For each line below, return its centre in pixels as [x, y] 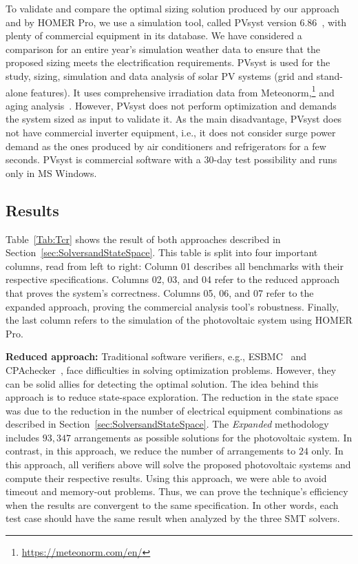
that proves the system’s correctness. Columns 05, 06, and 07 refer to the [160, 292]
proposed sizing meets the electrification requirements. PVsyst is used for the [168, 62]
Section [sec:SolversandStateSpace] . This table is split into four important [162, 252]
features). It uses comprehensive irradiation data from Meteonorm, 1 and [182, 91]
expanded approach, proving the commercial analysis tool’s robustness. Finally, [172, 306]
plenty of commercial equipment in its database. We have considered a [154, 35]
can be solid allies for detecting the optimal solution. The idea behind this [162, 383]
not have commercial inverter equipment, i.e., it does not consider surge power [171, 132]
